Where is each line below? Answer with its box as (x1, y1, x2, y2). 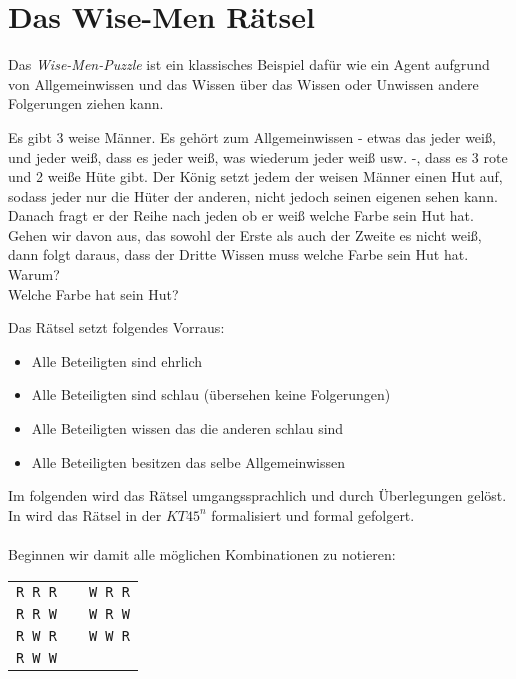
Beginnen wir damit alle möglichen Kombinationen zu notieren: (8, 544, 396, 564)
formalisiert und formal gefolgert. (211, 504, 415, 525)
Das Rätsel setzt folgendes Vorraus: (8, 317, 225, 338)
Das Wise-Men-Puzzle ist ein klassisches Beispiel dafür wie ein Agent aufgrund (8, 54, 490, 75)
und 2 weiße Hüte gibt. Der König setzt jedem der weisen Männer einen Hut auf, (8, 166, 503, 187)
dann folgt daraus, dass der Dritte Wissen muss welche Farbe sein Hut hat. (8, 244, 469, 265)
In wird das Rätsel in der (8, 504, 162, 525)
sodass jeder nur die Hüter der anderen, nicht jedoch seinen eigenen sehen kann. (8, 185, 498, 206)
